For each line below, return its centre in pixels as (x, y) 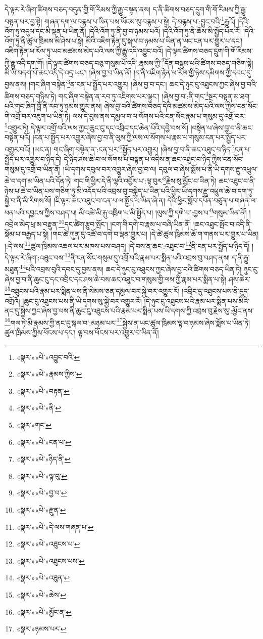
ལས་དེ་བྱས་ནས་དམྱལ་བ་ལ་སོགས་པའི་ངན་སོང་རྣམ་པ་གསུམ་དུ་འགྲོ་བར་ (159, 116)
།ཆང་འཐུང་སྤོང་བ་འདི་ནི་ (222, 224)
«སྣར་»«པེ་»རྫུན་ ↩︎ (41, 509)
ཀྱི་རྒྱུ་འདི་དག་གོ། (24, 62)
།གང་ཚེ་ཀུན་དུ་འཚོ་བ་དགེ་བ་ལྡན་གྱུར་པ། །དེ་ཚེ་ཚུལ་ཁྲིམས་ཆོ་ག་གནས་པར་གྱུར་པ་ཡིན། (155, 234)
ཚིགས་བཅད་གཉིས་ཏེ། (30, 96)
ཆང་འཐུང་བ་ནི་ (237, 181)
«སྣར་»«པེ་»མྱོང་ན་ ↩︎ (44, 611)
